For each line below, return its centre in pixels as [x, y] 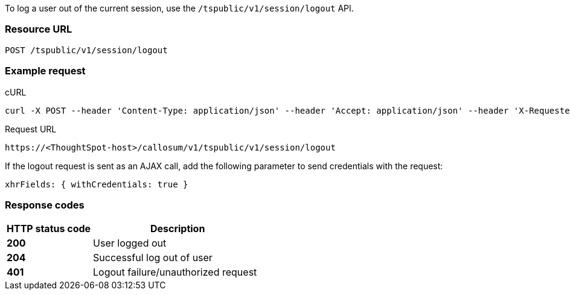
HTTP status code [49, 229]
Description [178, 229]
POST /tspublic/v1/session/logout [86, 50]
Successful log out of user [153, 258]
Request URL [31, 129]
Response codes [45, 205]
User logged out [130, 243]
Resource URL [39, 29]
